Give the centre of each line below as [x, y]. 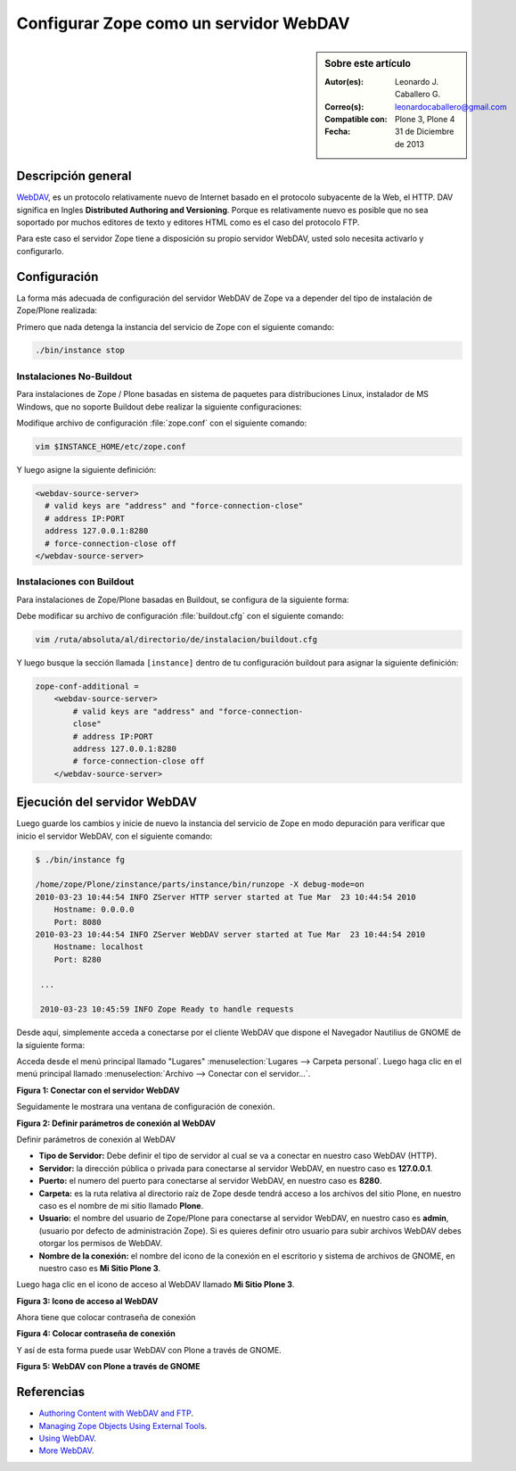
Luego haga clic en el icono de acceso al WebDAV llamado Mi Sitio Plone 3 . [156, 1285]
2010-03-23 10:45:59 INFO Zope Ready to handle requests [167, 1009]
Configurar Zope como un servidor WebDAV [183, 23]
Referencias [51, 1392]
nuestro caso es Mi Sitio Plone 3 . [100, 1268]
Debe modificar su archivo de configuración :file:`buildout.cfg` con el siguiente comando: [180, 616]
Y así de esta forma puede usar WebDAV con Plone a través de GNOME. [149, 1350]
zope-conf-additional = [87, 686]
